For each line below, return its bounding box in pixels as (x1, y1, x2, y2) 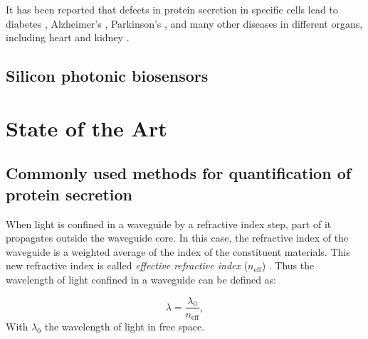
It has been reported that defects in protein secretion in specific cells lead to (6, 2, 338, 16)
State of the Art (6, 113, 167, 142)
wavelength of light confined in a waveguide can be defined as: (6, 271, 277, 286)
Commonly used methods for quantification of (6, 162, 352, 184)
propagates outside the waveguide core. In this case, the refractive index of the (6, 230, 349, 245)
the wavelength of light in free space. (44, 319, 205, 334)
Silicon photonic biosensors (6, 65, 209, 87)
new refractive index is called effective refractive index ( (6, 258, 248, 273)
